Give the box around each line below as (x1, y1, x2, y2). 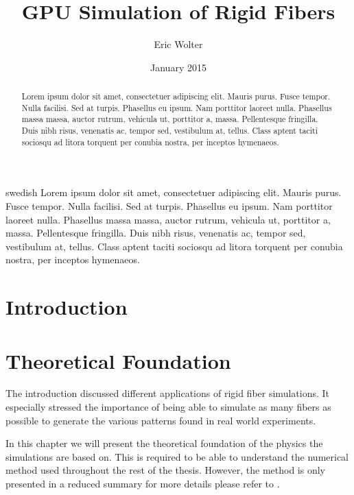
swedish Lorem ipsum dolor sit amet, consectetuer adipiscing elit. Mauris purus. (5, 185, 342, 200)
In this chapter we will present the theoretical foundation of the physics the (5, 436, 323, 450)
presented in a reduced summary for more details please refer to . (5, 476, 280, 491)
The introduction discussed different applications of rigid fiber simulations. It (5, 386, 329, 400)
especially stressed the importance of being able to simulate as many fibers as (5, 400, 331, 414)
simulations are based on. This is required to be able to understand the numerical (5, 449, 349, 463)
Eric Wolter (154, 37, 203, 51)
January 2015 (150, 60, 206, 74)
